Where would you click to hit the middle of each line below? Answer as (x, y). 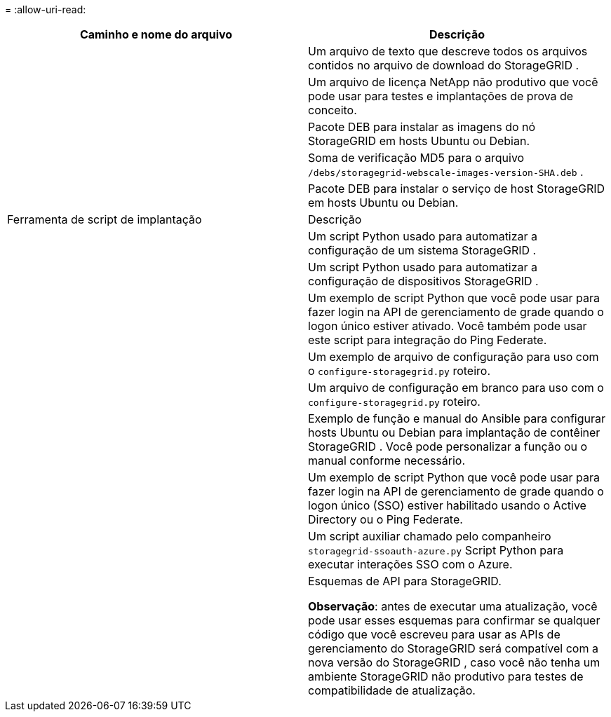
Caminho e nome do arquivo (156, 34)
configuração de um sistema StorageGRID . (422, 250)
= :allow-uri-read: (46, 9)
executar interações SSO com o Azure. (410, 564)
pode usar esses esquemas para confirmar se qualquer (454, 620)
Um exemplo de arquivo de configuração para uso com (454, 357)
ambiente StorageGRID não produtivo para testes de (446, 676)
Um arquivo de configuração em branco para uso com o (456, 388)
